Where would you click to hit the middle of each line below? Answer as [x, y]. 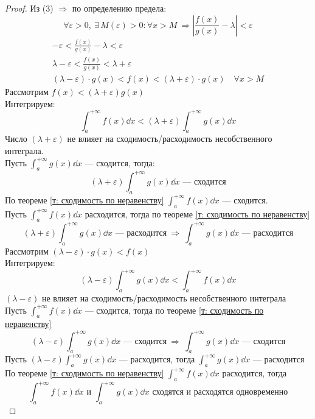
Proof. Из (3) [29, 8]
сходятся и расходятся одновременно [220, 393]
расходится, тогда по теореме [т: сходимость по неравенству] [197, 213]
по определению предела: [119, 8]
